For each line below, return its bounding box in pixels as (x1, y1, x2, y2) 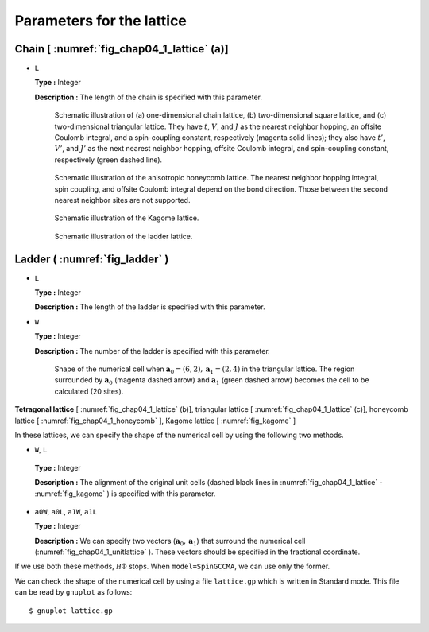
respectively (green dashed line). (54, 155, 163, 165)
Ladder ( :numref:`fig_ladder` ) (14, 252, 169, 266)
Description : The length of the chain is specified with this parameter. (34, 92, 262, 102)
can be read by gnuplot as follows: (14, 587, 133, 597)
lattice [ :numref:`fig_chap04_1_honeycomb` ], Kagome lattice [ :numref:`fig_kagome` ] (14, 416, 296, 425)
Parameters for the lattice (14, 12, 187, 29)
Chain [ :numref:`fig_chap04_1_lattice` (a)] (14, 42, 230, 56)
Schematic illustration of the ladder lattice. (54, 231, 193, 241)
